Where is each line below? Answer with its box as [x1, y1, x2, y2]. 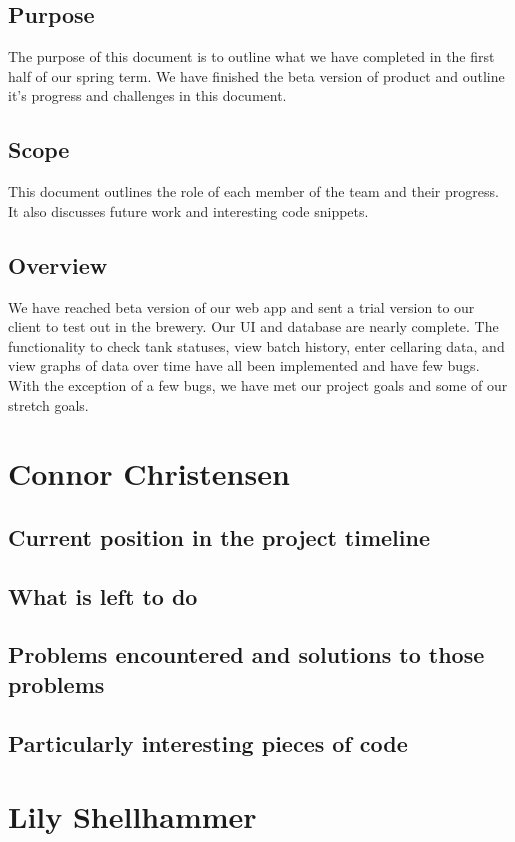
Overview [8, 249, 108, 280]
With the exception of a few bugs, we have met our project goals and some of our [8, 374, 508, 395]
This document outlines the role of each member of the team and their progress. [8, 181, 499, 202]
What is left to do [8, 580, 198, 611]
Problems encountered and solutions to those [8, 639, 485, 670]
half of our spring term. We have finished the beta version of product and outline [8, 65, 505, 86]
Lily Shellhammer [8, 796, 257, 837]
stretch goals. [8, 394, 89, 415]
